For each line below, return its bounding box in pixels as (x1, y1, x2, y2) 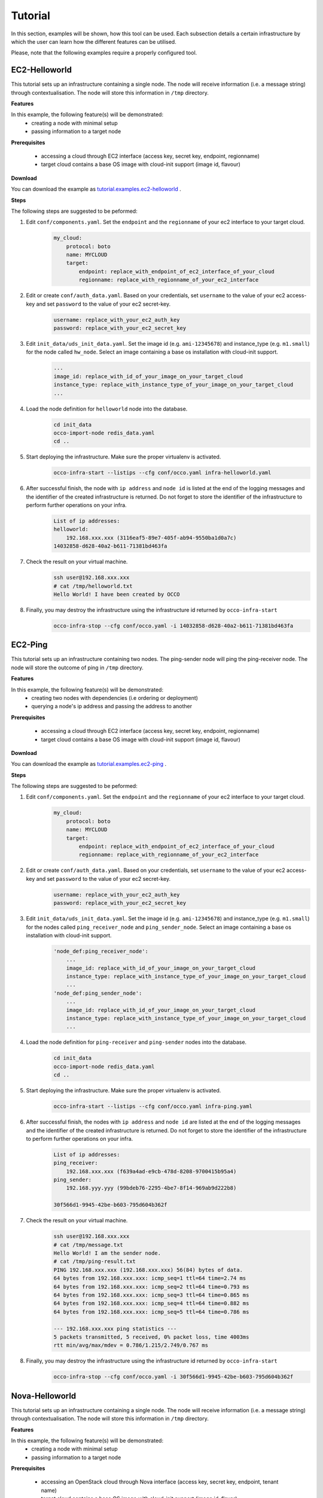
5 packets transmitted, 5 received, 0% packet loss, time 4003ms (53, 1333, 249, 1340)
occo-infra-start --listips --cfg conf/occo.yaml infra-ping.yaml (53, 1103, 252, 1110)
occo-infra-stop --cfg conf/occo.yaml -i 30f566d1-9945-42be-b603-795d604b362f (53, 1373, 294, 1381)
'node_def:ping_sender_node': (53, 989, 142, 996)
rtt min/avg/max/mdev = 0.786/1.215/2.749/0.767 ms (53, 1342, 209, 1349)
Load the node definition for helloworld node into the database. (26, 405, 188, 412)
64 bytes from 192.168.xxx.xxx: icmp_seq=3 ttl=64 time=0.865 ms (53, 1291, 249, 1298)
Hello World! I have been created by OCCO (53, 591, 180, 597)
